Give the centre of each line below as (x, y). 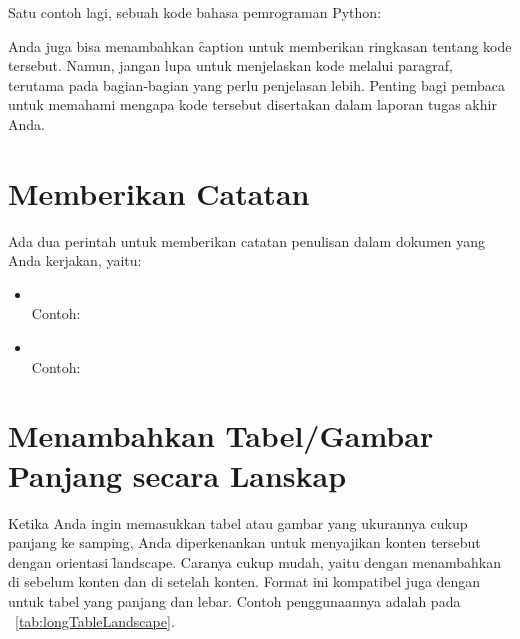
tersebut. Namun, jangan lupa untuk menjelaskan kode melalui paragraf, (230, 65)
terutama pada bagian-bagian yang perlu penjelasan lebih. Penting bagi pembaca (257, 84)
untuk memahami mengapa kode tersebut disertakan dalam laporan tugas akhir (252, 104)
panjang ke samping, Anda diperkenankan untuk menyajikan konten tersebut (244, 542)
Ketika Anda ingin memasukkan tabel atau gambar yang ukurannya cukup (238, 522)
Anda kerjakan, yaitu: (75, 260)
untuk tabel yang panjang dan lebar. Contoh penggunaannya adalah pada (234, 600)
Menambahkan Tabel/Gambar (221, 435)
